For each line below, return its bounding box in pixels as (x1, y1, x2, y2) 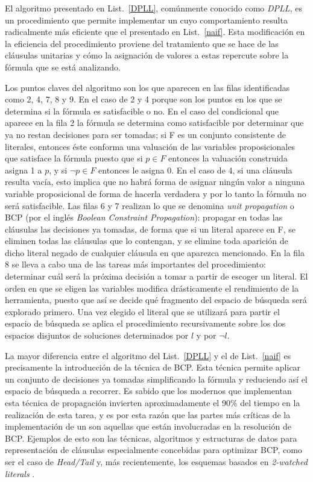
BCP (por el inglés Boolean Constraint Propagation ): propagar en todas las (5, 211, 283, 224)
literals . (5, 467, 35, 480)
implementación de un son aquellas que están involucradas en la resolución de (5, 420, 291, 433)
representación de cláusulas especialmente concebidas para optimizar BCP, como (5, 443, 302, 456)
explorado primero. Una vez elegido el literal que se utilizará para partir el (5, 305, 280, 318)
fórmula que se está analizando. (5, 60, 121, 73)
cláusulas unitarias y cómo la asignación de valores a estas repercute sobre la (5, 49, 289, 61)
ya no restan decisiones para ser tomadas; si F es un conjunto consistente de (5, 128, 286, 140)
